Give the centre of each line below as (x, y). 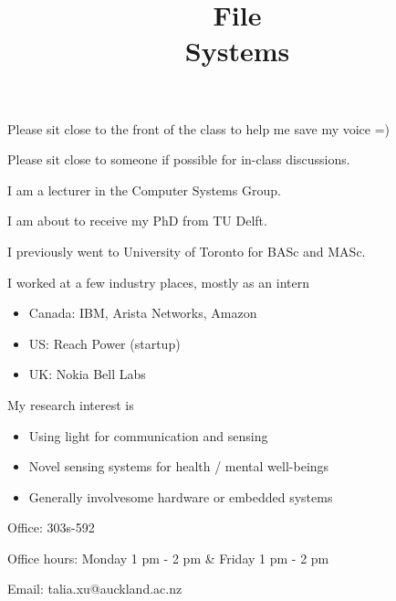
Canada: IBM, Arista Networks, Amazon (143, 313)
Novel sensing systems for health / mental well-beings (179, 466)
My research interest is (71, 404)
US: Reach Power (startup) (104, 343)
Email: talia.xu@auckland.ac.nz (95, 589)
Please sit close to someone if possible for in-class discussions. (179, 159)
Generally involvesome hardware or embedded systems (181, 496)
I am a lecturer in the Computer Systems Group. (144, 190)
